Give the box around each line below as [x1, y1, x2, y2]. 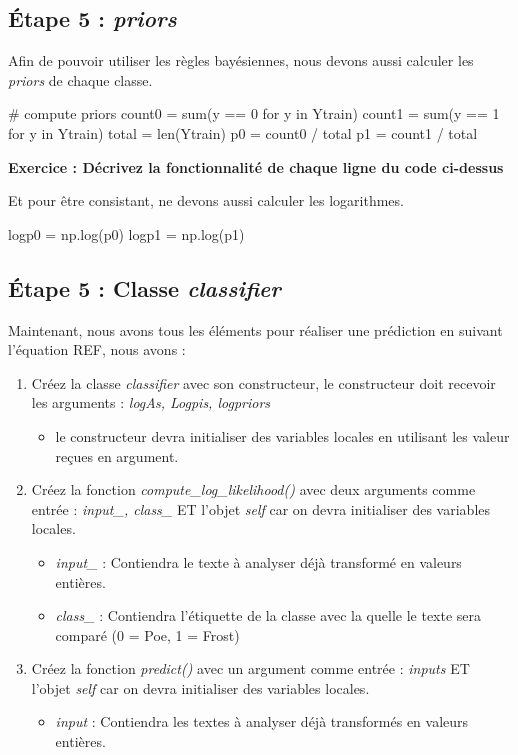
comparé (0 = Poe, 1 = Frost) [55, 624, 240, 645]
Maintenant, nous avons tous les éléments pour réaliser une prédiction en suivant [8, 319, 503, 340]
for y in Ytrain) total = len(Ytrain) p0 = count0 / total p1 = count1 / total [8, 122, 478, 143]
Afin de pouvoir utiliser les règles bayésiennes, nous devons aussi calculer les [8, 50, 474, 71]
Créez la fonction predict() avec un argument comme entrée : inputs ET [31, 658, 470, 679]
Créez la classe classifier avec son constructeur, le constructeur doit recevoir [31, 372, 496, 393]
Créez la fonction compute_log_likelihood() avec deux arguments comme [31, 479, 476, 500]
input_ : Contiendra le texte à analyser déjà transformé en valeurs [55, 551, 462, 572]
